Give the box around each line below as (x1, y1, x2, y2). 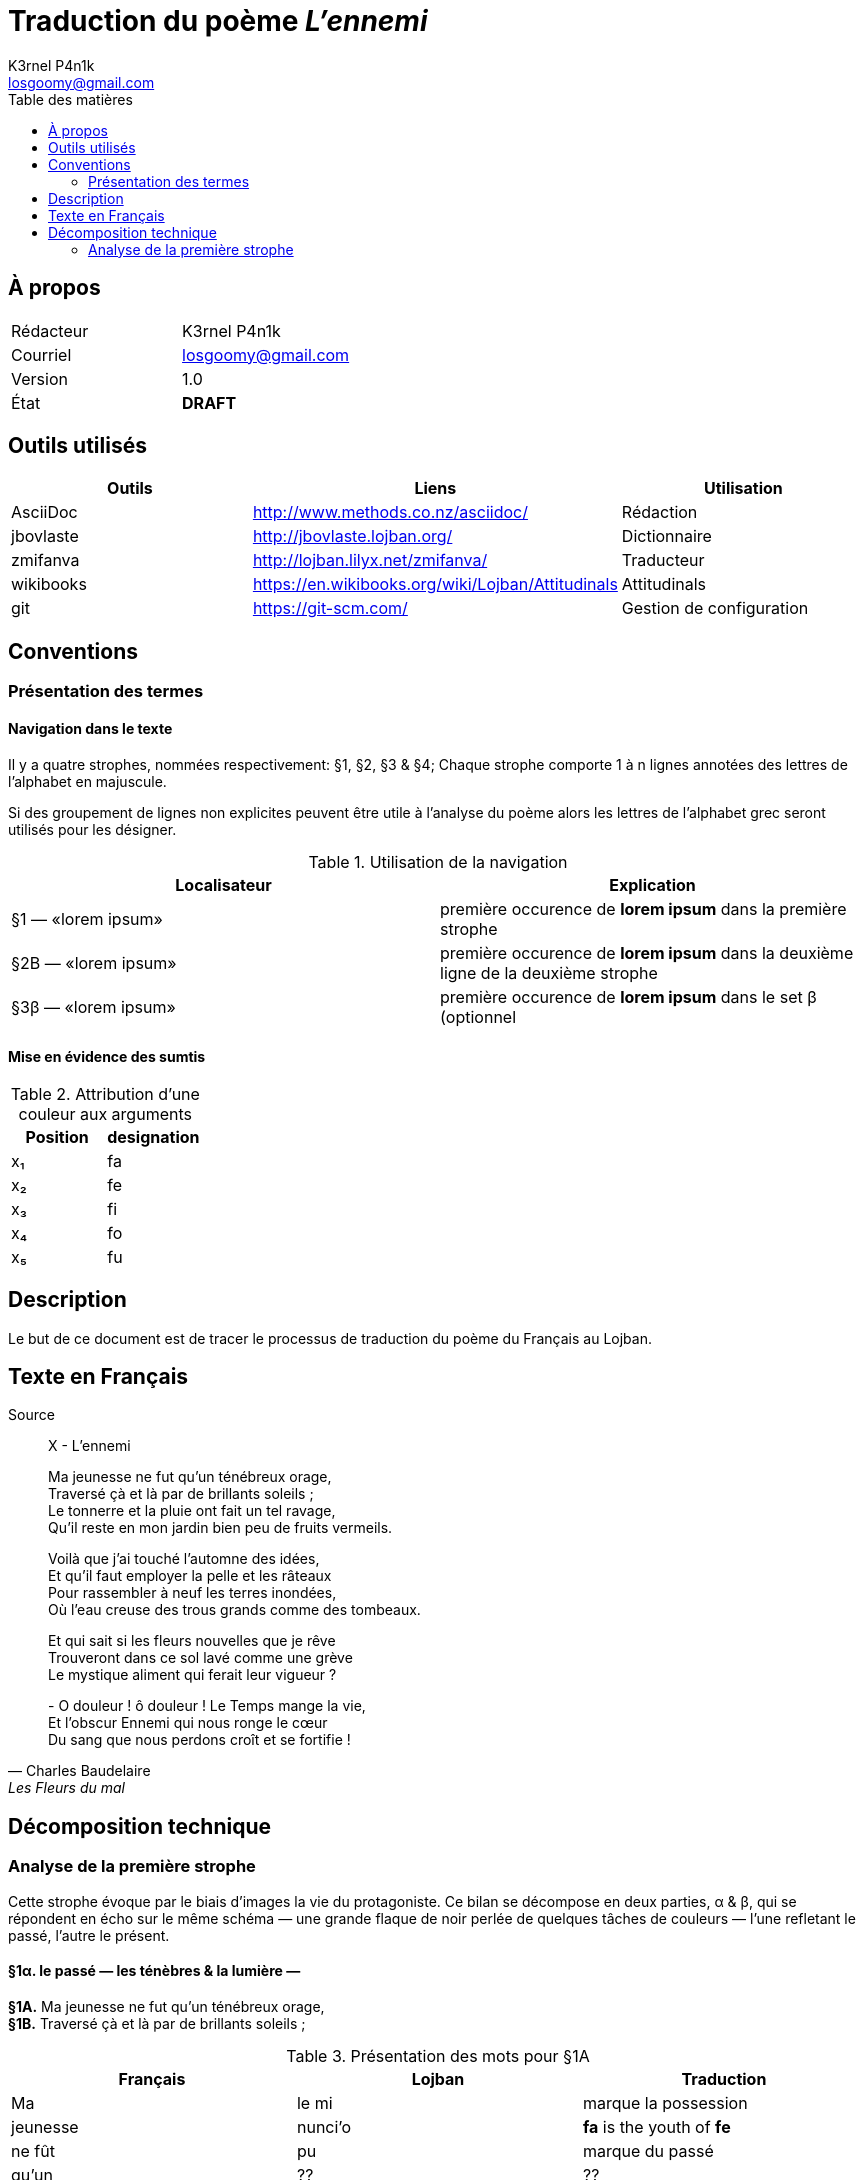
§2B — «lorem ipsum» (11, 952, 177, 973)
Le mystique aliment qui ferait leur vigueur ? (48, 1666, 337, 1684)
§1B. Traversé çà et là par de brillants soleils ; (8, 2014, 306, 2032)
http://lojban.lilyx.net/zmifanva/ (252, 550, 488, 571)
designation (107, 1126, 200, 1147)
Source (8, 1406, 55, 1424)
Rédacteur (11, 320, 89, 341)
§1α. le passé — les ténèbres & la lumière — (8, 1962, 301, 1980)
